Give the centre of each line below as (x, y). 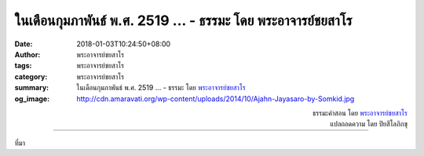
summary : (32, 88)
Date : (24, 44)
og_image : (32, 99)
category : (31, 76)
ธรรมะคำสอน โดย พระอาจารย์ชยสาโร (360, 113)
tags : (23, 66)
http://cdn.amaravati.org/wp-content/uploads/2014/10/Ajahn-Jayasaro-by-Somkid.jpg (216, 99)
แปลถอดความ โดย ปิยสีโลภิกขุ (369, 124)
